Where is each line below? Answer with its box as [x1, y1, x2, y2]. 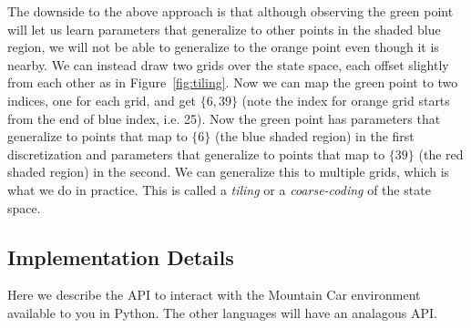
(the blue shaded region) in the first [214, 127, 415, 146]
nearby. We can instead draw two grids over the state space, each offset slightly [7, 55, 449, 74]
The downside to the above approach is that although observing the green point [7, 2, 454, 20]
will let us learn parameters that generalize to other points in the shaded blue [7, 19, 441, 38]
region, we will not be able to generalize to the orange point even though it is [7, 37, 439, 56]
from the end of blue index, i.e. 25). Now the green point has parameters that [7, 108, 441, 128]
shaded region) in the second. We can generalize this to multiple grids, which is [7, 162, 450, 181]
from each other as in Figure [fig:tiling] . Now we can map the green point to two [7, 73, 458, 92]
